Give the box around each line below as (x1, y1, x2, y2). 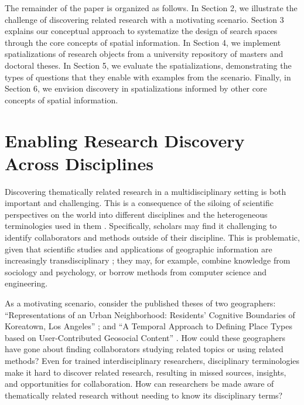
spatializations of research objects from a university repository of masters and (5, 48, 283, 60)
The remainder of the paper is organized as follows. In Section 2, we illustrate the (5, 2, 298, 14)
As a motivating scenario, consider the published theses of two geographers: (5, 297, 276, 309)
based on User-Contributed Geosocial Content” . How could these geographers (5, 331, 285, 343)
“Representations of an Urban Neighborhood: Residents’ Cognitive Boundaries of (5, 308, 295, 320)
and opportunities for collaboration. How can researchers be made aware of (5, 377, 274, 390)
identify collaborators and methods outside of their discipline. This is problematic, (5, 231, 300, 244)
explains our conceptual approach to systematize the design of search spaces (5, 25, 278, 37)
